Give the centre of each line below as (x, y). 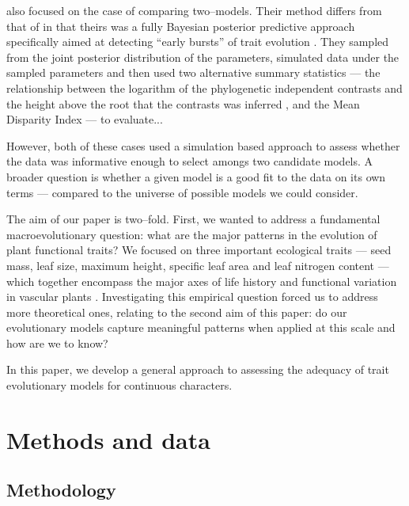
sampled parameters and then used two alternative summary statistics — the (193, 72)
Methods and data (108, 439)
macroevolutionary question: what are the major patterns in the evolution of (192, 234)
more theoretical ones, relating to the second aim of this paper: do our (177, 312)
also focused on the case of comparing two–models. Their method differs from (194, 10)
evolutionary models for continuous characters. (119, 385)
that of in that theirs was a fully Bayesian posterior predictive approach (181, 26)
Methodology (61, 490)
